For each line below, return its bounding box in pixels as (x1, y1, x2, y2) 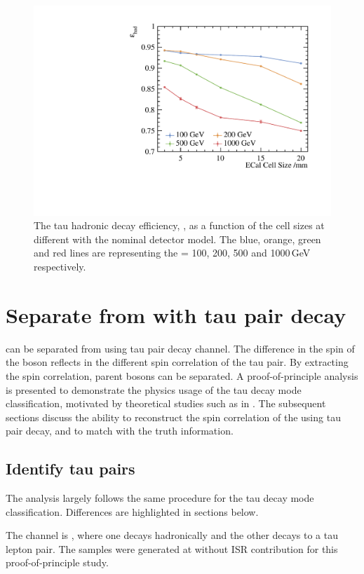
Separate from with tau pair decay (6, 300, 346, 329)
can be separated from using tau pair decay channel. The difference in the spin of (6, 341, 355, 355)
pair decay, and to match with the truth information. (6, 423, 234, 438)
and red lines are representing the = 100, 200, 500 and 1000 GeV (34, 245, 311, 260)
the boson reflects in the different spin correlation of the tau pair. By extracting (6, 355, 349, 369)
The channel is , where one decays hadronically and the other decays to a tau (6, 528, 338, 542)
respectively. (34, 259, 86, 274)
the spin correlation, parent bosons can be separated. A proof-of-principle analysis (6, 368, 358, 383)
